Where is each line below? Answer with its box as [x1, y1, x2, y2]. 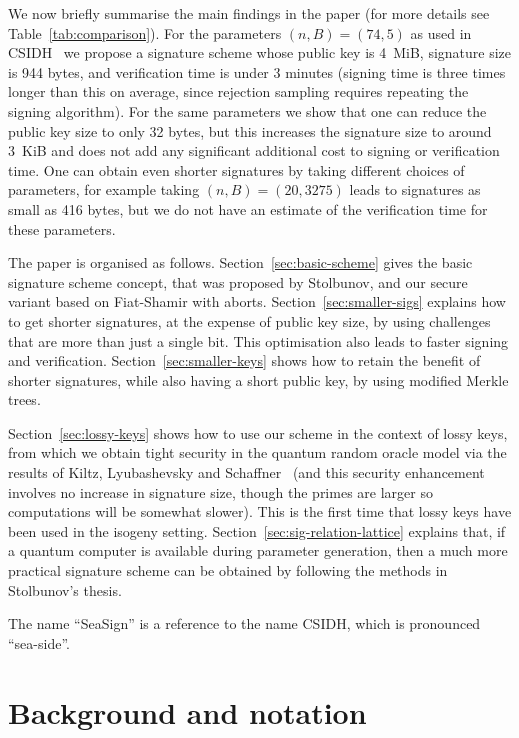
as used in [410, 22, 472, 43]
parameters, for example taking [8, 179, 200, 200]
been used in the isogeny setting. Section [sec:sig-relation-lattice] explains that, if [8, 520, 506, 541]
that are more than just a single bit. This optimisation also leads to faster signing [8, 330, 509, 351]
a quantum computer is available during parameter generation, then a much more [8, 540, 508, 561]
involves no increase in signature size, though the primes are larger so [8, 481, 433, 502]
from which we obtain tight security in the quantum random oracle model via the [8, 442, 507, 463]
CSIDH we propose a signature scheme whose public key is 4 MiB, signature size [8, 42, 512, 63]
